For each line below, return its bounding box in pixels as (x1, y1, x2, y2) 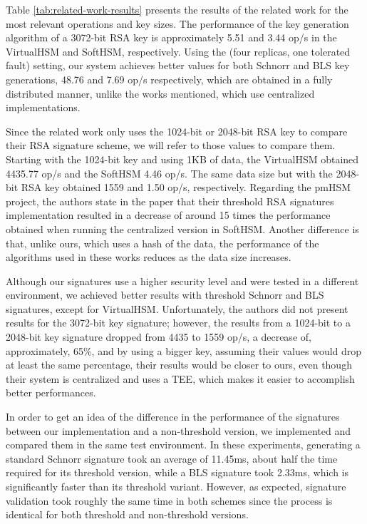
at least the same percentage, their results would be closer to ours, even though (6, 357, 352, 372)
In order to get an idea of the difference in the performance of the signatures (6, 409, 340, 424)
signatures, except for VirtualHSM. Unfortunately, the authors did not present (6, 301, 348, 316)
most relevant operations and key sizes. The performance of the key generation (6, 16, 349, 31)
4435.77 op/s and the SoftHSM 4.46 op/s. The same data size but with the (6, 165, 333, 180)
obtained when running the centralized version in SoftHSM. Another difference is (6, 221, 359, 236)
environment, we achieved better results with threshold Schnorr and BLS (6, 287, 324, 302)
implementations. (6, 100, 81, 115)
